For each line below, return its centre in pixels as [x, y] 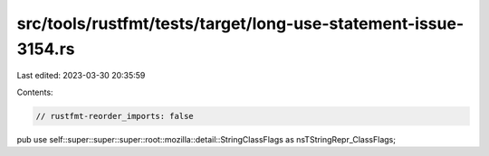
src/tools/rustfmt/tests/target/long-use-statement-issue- [240, 23]
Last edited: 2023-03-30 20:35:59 [81, 76]
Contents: [35, 92]
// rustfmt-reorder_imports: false [115, 116]
